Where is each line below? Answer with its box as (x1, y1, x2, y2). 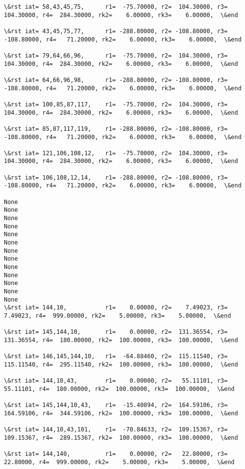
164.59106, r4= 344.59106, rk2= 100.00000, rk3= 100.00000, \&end (4, 409, 238, 417)
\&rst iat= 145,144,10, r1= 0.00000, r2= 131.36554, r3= (4, 328, 228, 336)
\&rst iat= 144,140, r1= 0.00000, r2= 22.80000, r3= (4, 450, 228, 458)
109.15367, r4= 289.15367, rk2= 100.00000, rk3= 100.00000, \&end (4, 434, 238, 441)
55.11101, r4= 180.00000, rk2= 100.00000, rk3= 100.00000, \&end (4, 385, 235, 392)
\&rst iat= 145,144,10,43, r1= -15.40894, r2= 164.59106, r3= (4, 402, 228, 409)
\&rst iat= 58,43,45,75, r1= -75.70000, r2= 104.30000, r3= (4, 3, 228, 10)
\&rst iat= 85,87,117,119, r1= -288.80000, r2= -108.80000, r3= (4, 125, 228, 132)
